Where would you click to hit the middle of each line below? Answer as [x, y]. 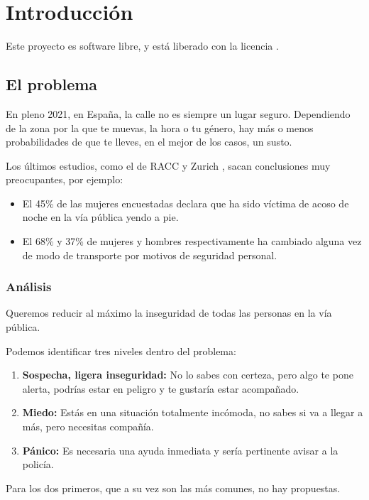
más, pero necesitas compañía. [88, 426]
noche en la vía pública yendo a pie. [100, 217]
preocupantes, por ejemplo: [65, 179]
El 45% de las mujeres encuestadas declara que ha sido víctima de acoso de [186, 203]
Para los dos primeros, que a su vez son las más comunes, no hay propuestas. [173, 488]
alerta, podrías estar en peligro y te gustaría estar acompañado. [161, 388]
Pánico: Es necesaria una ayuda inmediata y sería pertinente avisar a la [180, 450]
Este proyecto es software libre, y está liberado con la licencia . [142, 46]
